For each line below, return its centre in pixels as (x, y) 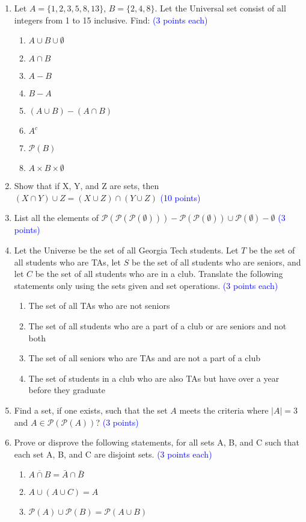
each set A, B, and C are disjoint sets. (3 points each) (113, 454)
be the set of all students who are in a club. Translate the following (159, 274)
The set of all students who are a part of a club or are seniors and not (158, 325)
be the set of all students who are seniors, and (216, 262)
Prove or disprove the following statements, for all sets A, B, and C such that (157, 442)
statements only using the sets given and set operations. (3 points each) (146, 285)
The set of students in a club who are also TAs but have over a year (154, 378)
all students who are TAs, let (67, 262)
